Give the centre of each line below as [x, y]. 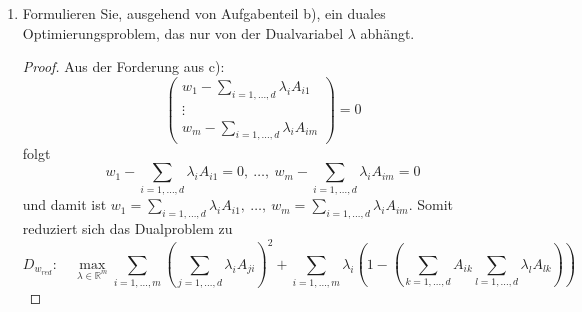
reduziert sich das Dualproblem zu [127, 228]
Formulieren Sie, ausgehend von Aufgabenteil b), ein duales [204, 13]
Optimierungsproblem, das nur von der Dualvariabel [183, 32]
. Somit [431, 204]
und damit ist [64, 204]
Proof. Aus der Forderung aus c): [123, 66]
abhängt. [387, 32]
